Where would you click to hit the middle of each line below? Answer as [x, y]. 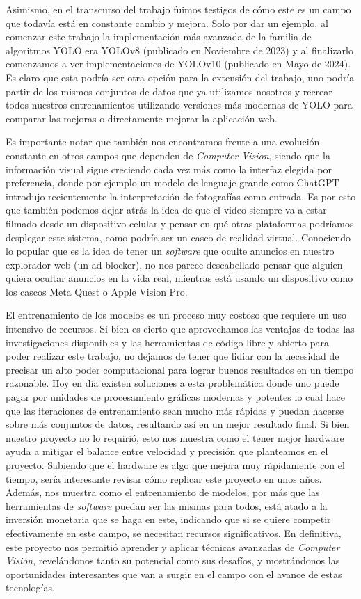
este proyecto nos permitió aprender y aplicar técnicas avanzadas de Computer [173, 546]
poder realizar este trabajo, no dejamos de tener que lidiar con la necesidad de [173, 356]
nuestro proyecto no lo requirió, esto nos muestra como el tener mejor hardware [175, 437]
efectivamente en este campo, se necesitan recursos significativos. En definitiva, [174, 533]
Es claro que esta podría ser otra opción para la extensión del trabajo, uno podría [180, 77]
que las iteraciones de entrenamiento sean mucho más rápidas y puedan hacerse [175, 410]
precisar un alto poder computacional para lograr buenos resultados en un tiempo [180, 369]
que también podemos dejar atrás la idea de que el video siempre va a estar [166, 210]
